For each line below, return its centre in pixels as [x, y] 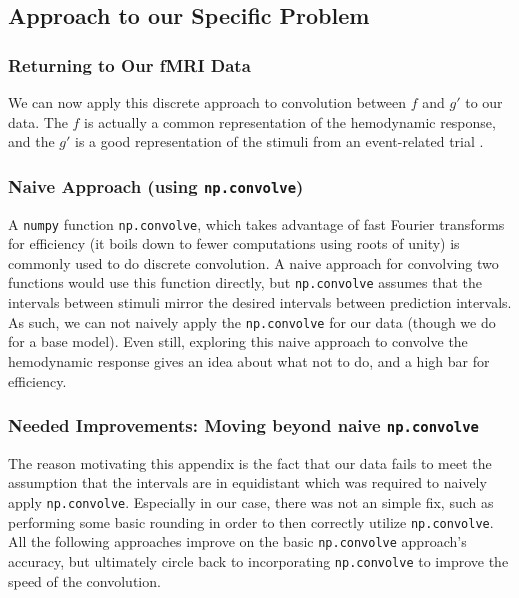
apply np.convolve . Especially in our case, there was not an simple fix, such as [251, 502]
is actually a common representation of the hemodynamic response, [290, 121]
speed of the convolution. [84, 580]
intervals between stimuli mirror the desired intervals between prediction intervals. [260, 302]
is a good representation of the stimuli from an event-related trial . [279, 141]
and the [31, 141]
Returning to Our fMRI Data [129, 64]
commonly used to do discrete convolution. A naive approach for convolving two [253, 262]
